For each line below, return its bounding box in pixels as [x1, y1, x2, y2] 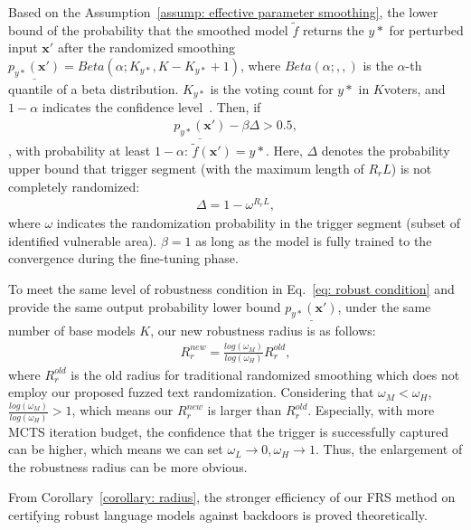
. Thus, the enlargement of [315, 440, 463, 459]
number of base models [8, 320, 136, 339]
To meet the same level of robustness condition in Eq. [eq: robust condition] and [8, 279, 455, 298]
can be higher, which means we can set [8, 440, 223, 459]
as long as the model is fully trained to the [195, 231, 432, 250]
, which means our [71, 401, 174, 420]
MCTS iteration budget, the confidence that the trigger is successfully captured [8, 421, 448, 440]
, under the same [337, 297, 431, 316]
